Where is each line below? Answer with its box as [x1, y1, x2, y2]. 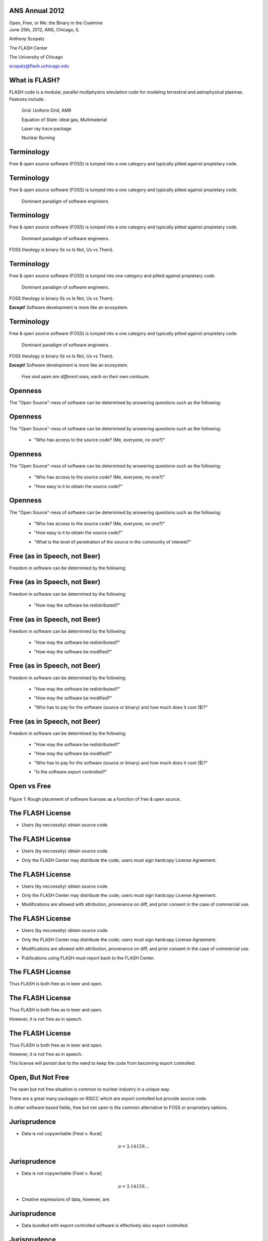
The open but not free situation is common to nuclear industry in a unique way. [9, 1086, 171, 1092]
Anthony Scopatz [9, 36, 45, 42]
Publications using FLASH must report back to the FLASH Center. [21, 955, 155, 961]
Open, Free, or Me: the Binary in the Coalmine [9, 20, 103, 26]
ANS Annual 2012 [9, 6, 65, 15]
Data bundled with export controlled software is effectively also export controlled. [21, 1222, 189, 1228]
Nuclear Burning [21, 135, 56, 141]
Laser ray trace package [21, 126, 71, 132]
